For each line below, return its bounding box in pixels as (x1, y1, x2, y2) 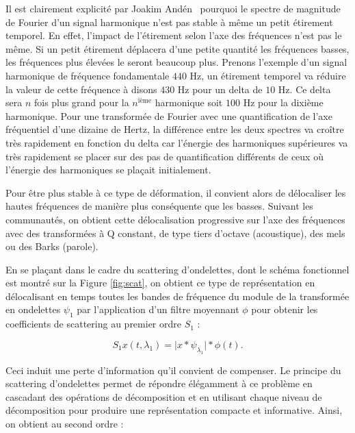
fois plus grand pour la (34, 95, 129, 110)
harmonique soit (155, 95, 223, 110)
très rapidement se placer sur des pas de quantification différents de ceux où (5, 149, 324, 163)
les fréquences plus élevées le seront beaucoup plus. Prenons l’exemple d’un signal (5, 55, 347, 69)
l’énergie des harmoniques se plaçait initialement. (5, 162, 211, 177)
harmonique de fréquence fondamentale (5, 68, 170, 82)
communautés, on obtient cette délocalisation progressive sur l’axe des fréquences (5, 212, 345, 226)
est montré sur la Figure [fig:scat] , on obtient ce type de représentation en (5, 275, 315, 290)
